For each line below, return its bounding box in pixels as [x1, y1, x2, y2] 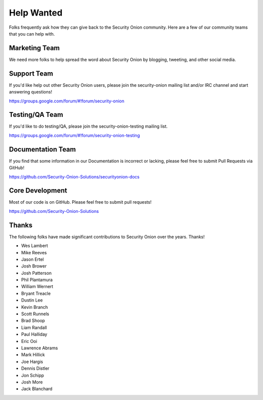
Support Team [9, 69, 54, 77]
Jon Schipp [21, 372, 44, 378]
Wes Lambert [21, 243, 48, 248]
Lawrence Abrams [21, 345, 58, 351]
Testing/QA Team [9, 111, 63, 119]
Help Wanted [9, 7, 63, 18]
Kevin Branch [21, 304, 48, 310]
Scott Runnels [21, 311, 50, 317]
